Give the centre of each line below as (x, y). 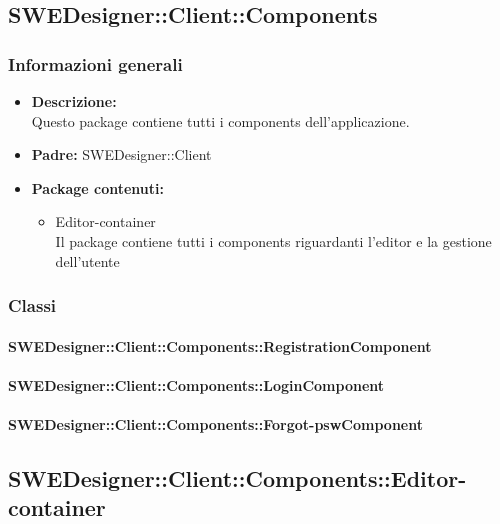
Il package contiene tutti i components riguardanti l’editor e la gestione (273, 240)
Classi (32, 305)
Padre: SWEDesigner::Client (121, 154)
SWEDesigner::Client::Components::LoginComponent (196, 384)
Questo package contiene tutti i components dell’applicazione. (220, 120)
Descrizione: (74, 101)
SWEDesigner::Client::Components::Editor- (237, 477)
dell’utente (87, 260)
